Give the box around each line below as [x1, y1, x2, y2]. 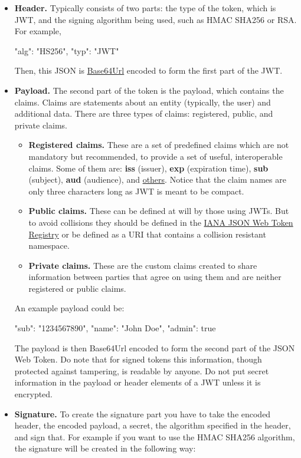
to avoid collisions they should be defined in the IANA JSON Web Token [28, 216, 293, 228]
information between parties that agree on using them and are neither [28, 271, 282, 283]
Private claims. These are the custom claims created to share [28, 259, 257, 271]
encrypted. [14, 388, 53, 400]
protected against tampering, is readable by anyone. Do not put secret [14, 364, 269, 377]
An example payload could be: [14, 302, 125, 314]
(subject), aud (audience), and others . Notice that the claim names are [28, 173, 286, 186]
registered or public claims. [28, 282, 126, 294]
